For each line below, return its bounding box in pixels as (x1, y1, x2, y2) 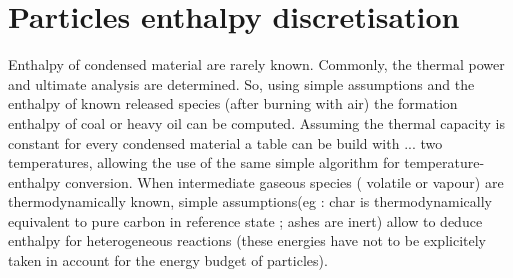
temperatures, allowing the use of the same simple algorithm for (8, 152, 400, 173)
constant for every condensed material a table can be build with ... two (8, 132, 443, 153)
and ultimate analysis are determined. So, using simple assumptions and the (8, 73, 475, 94)
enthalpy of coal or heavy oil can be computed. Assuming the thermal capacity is (8, 112, 505, 133)
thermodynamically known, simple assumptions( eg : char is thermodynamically (8, 191, 492, 212)
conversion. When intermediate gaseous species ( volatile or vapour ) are (65, 171, 504, 192)
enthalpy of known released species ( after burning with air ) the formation (8, 93, 458, 114)
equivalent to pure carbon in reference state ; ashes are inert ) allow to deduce (8, 210, 483, 231)
